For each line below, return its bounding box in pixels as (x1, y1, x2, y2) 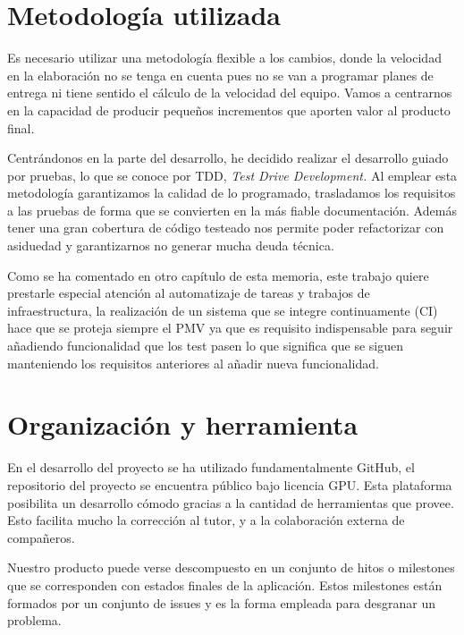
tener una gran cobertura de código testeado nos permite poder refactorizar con (7, 218, 444, 237)
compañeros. (7, 528, 75, 546)
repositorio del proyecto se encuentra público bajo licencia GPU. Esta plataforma (7, 475, 452, 494)
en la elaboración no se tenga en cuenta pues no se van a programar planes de (7, 65, 434, 84)
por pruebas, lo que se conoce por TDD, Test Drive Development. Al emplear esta (7, 165, 458, 184)
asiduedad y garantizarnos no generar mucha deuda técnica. (7, 236, 334, 255)
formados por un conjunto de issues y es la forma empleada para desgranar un (7, 593, 436, 612)
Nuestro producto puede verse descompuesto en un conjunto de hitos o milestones (7, 558, 455, 577)
